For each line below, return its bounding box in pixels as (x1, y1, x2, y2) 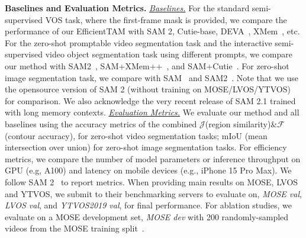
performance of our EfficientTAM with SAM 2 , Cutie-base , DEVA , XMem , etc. (5, 25, 300, 37)
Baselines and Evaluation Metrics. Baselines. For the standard (5, 2, 250, 14)
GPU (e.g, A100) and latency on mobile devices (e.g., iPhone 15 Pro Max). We (5, 164, 292, 176)
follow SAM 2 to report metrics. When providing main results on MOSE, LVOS (5, 175, 298, 188)
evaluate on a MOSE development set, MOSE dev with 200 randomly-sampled (5, 210, 289, 223)
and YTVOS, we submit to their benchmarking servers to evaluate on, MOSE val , (5, 187, 302, 200)
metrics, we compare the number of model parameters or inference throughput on (5, 152, 301, 165)
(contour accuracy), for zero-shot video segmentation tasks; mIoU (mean (5, 129, 268, 141)
